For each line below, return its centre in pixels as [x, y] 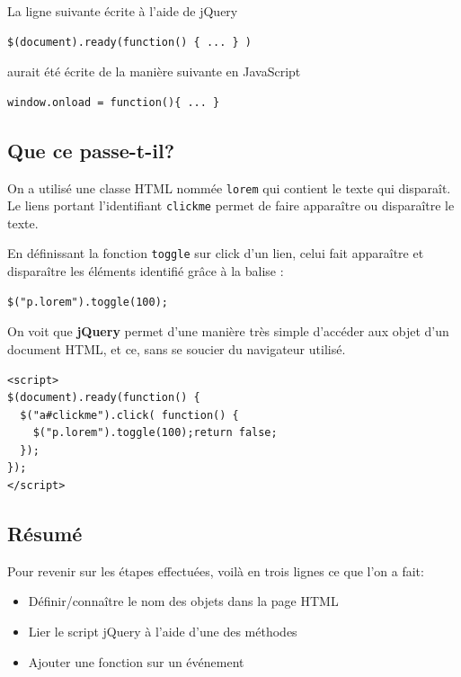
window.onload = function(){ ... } [114, 102]
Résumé [45, 534]
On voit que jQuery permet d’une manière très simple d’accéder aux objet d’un [228, 331]
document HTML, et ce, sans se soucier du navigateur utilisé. [177, 348]
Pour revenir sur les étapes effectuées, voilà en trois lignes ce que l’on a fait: [216, 570]
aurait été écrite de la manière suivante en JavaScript [154, 71]
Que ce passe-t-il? [91, 150]
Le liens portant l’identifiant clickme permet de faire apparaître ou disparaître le [231, 205]
